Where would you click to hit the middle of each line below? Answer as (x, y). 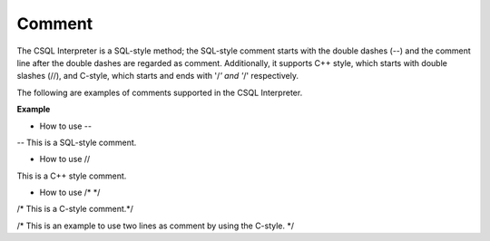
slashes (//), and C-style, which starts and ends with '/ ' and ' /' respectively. (158, 76)
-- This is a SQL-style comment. (77, 142)
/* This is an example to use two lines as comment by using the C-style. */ (156, 226)
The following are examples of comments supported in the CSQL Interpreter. (160, 92)
